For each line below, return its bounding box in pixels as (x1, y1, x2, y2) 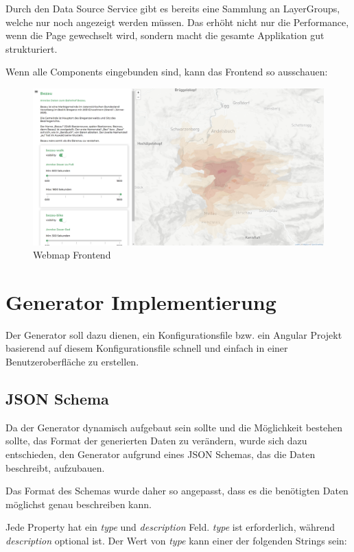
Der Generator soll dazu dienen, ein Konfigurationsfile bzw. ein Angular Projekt (5, 327, 342, 341)
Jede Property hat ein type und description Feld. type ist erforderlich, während (5, 520, 335, 534)
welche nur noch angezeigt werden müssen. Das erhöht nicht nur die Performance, (5, 14, 349, 29)
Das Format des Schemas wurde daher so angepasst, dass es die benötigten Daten (5, 483, 349, 498)
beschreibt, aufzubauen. (5, 460, 105, 475)
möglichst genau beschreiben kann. (5, 496, 152, 511)
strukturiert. (5, 41, 58, 56)
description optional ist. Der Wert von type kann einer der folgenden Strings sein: (5, 533, 347, 547)
